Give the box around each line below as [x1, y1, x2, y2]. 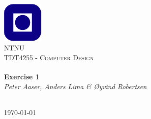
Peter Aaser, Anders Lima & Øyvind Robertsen [4, 81, 147, 91]
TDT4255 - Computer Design [4, 52, 94, 62]
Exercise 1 [4, 71, 39, 82]
